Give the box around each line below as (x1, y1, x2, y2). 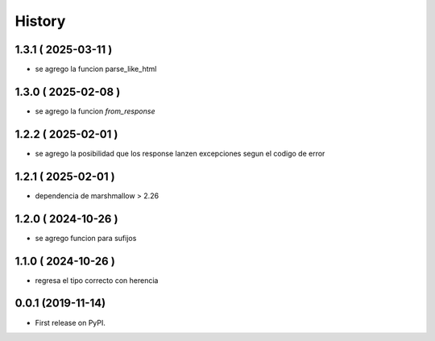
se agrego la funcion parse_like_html (35, 64, 157, 74)
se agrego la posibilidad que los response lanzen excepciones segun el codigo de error (35, 148, 325, 158)
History (14, 12, 66, 30)
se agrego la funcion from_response (35, 106, 155, 116)
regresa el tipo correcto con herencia (35, 275, 159, 285)
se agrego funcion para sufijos (35, 233, 137, 243)
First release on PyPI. (35, 318, 106, 327)
